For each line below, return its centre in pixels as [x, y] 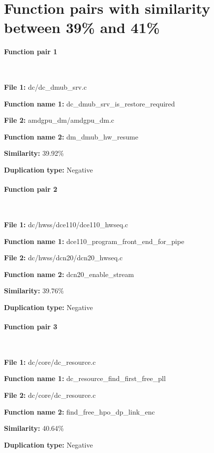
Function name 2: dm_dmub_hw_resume [71, 136]
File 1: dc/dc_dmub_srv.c [46, 87]
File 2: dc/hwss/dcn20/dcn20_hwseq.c [63, 258]
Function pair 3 [31, 327]
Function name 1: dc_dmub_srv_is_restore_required [90, 103]
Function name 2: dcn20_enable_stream [69, 274]
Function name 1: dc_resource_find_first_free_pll [85, 378]
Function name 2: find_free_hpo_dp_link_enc [79, 411]
